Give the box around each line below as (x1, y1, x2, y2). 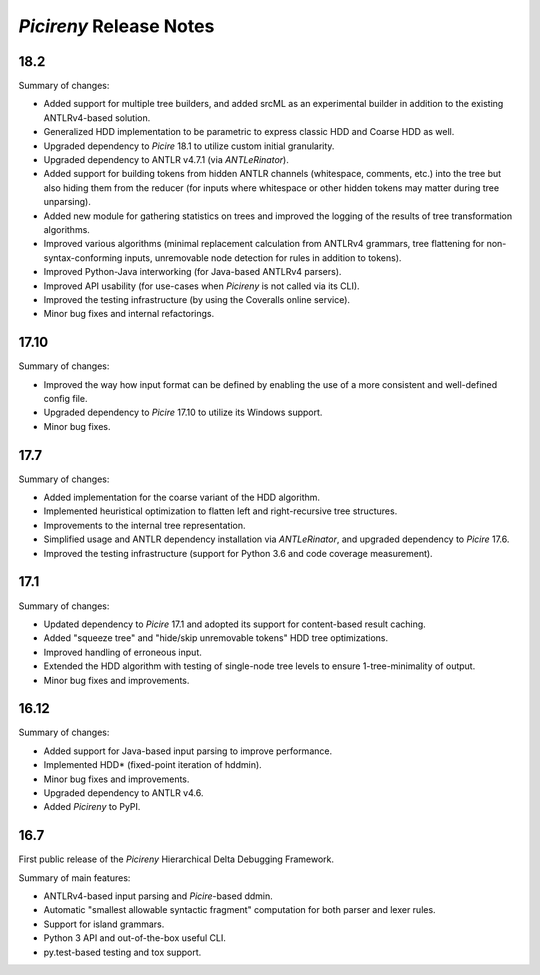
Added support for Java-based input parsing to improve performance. (43, 745, 333, 757)
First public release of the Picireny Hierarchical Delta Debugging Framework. (18, 853, 335, 865)
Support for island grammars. (43, 918, 165, 930)
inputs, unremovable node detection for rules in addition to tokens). (124, 251, 402, 264)
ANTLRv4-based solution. (43, 111, 151, 124)
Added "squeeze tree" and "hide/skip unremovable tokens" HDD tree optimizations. (43, 632, 389, 644)
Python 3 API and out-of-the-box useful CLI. (43, 932, 227, 944)
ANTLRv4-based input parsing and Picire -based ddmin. (43, 890, 274, 902)
